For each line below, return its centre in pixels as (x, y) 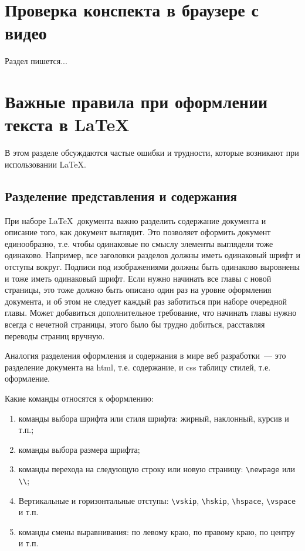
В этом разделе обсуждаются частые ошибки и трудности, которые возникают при (152, 153)
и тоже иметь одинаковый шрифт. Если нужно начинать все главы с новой (138, 278)
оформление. (28, 378)
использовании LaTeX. (45, 164)
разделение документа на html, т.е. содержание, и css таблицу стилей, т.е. (138, 367)
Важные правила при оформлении (136, 101)
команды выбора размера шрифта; (79, 449)
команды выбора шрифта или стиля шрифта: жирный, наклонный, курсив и (154, 418)
